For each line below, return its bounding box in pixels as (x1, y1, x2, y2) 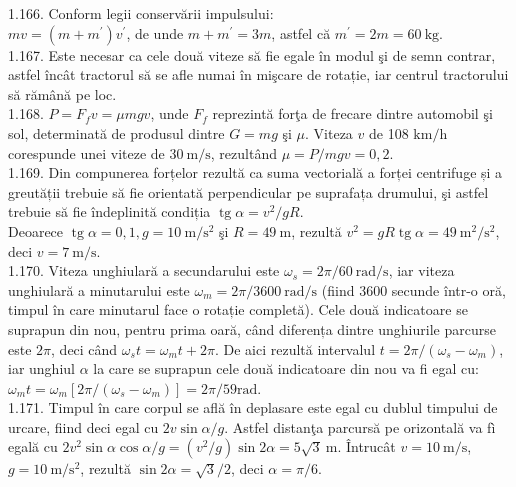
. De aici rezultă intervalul (214, 338, 376, 359)
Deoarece (8, 220, 64, 241)
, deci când (51, 338, 118, 359)
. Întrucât (337, 436, 396, 457)
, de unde (126, 22, 184, 43)
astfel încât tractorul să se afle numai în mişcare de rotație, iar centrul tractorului (8, 64, 509, 85)
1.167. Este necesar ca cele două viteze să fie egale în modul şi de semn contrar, (8, 44, 496, 65)
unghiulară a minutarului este (8, 279, 190, 300)
